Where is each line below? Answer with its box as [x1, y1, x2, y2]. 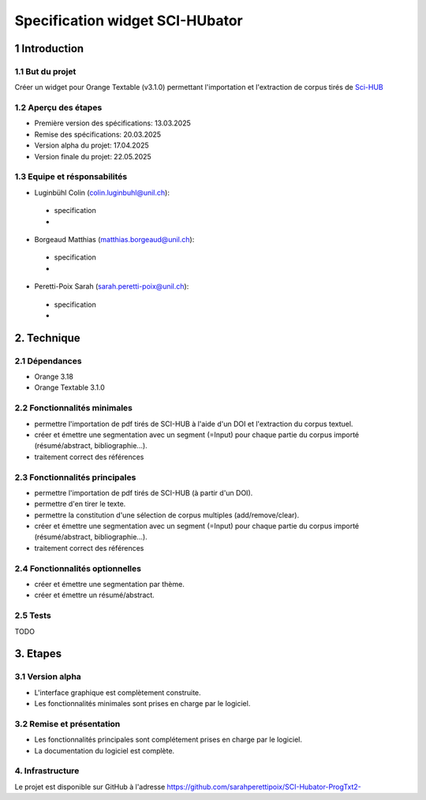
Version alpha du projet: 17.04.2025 [34, 140, 149, 150]
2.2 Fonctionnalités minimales [14, 402, 133, 413]
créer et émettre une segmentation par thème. [34, 579, 185, 589]
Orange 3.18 [34, 372, 74, 382]
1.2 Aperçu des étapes [14, 103, 103, 114]
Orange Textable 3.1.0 [34, 383, 106, 392]
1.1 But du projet [14, 65, 77, 77]
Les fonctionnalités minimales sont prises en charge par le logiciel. [34, 699, 251, 708]
